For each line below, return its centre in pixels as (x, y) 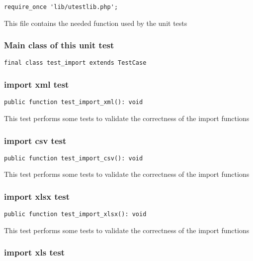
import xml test (37, 84)
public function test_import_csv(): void (74, 158)
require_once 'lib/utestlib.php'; (61, 7)
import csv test (35, 140)
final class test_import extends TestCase (75, 63)
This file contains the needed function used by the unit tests (96, 23)
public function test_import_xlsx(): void (75, 214)
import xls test (35, 252)
